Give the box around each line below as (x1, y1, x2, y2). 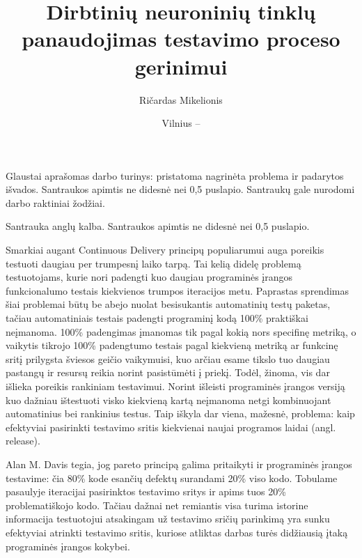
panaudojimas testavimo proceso (22, 24, 340, 53)
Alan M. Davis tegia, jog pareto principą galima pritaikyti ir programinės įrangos (6, 456, 352, 471)
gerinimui (134, 52, 228, 80)
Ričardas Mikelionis (139, 92, 223, 107)
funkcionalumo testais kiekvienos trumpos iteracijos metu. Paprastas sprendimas (6, 283, 349, 297)
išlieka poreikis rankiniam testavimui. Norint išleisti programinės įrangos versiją (6, 379, 345, 393)
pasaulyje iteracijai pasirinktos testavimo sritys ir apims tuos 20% (6, 484, 286, 499)
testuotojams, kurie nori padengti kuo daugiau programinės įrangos (6, 270, 293, 284)
